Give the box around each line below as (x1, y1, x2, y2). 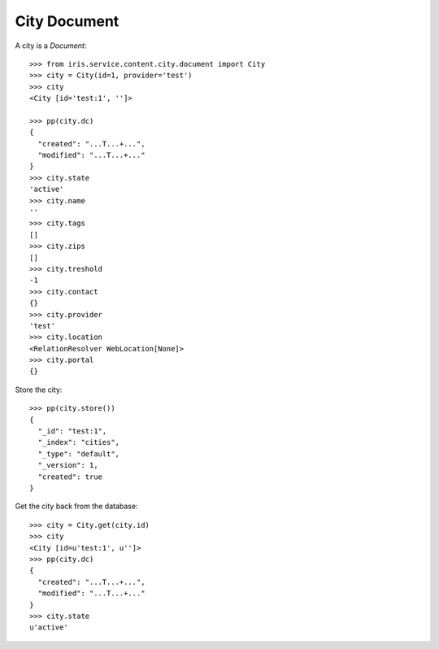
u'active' (29, 623, 68, 632)
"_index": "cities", (37, 438, 120, 447)
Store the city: (15, 385, 63, 394)
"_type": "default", (37, 449, 120, 459)
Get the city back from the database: (15, 501, 138, 512)
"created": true (37, 472, 103, 481)
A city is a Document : (15, 41, 87, 50)
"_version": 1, (37, 460, 98, 470)
